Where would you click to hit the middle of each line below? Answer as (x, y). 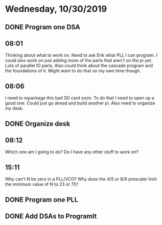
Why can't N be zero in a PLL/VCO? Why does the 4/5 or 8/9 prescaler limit (81, 179)
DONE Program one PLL (42, 199)
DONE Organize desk (38, 124)
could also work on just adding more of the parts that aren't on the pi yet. (79, 61)
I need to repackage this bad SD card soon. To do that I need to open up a (80, 98)
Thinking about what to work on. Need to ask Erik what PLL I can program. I (81, 55)
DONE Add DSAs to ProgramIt (51, 216)
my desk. (14, 108)
